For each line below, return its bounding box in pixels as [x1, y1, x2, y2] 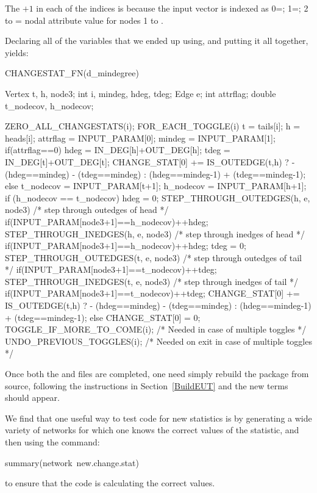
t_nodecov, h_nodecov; [5, 99, 94, 112]
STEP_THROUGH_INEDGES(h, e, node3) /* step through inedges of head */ [5, 227, 305, 240]
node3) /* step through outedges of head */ [5, 203, 169, 216]
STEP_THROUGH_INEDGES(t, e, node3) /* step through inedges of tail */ [5, 275, 299, 287]
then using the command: [5, 436, 100, 448]
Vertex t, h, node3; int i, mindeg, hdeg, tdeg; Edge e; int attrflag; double [5, 87, 276, 99]
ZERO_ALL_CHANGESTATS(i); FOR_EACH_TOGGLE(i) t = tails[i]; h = [5, 120, 301, 132]
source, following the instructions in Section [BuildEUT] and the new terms [5, 379, 288, 392]
